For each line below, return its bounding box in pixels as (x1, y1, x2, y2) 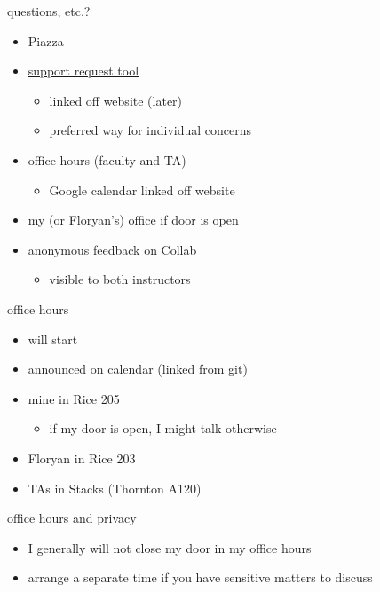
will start (28, 329, 78, 348)
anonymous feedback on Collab (28, 240, 197, 258)
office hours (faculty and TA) (28, 150, 186, 169)
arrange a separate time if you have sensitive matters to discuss (28, 568, 373, 587)
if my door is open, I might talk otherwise (49, 419, 277, 438)
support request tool (28, 61, 139, 80)
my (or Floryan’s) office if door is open (28, 210, 239, 229)
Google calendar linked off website (49, 180, 235, 199)
